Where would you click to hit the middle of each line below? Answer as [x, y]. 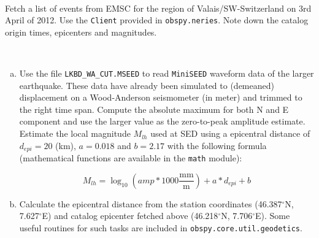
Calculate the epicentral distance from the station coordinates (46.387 [151, 203]
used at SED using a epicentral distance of [230, 133]
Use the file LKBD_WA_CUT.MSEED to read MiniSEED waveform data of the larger [167, 73]
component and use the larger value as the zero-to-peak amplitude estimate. [162, 121]
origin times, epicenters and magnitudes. [81, 32]
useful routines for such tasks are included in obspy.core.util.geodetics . [161, 227]
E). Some [272, 216]
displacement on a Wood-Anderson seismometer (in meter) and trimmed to [161, 97]
